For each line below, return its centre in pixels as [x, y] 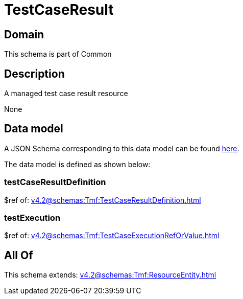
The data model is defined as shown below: [77, 164]
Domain [24, 34]
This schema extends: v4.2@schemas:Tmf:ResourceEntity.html [110, 275]
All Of [19, 255]
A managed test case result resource [66, 94]
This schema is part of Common [58, 54]
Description [34, 74]
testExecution [32, 217]
